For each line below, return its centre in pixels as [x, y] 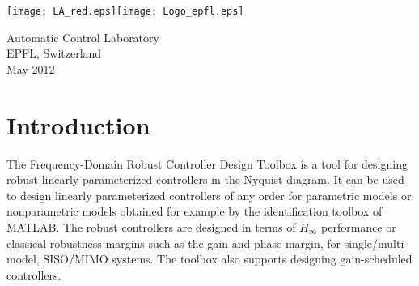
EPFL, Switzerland [54, 53]
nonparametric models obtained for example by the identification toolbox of [195, 211]
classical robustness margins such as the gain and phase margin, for [174, 243]
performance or [359, 226]
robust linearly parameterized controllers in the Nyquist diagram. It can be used [205, 179]
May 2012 [31, 68]
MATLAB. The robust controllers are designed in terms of [151, 226]
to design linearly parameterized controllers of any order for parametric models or [209, 195]
